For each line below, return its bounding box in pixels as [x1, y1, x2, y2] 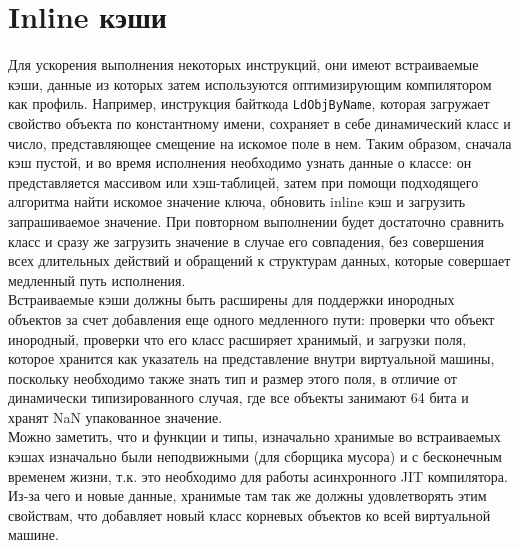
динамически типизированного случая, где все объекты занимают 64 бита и [8, 387, 469, 408]
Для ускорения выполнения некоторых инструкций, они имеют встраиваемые [8, 54, 479, 75]
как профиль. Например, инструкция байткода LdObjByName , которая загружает [8, 93, 490, 114]
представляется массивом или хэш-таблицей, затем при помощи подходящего [8, 171, 479, 192]
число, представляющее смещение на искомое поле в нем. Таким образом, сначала [8, 132, 512, 153]
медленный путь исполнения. [8, 269, 186, 290]
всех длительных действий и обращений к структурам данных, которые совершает [8, 250, 511, 271]
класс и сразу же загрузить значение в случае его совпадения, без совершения [8, 230, 484, 251]
